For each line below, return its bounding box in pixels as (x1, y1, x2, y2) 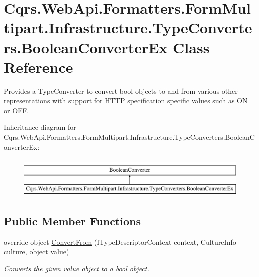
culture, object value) (4, 246, 69, 257)
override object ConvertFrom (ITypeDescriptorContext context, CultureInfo (4, 236, 236, 247)
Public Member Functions (4, 213, 141, 228)
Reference (4, 56, 73, 77)
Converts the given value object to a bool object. (4, 263, 149, 273)
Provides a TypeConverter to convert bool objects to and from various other (4, 85, 238, 96)
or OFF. (4, 105, 29, 115)
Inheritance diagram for (4, 122, 76, 132)
